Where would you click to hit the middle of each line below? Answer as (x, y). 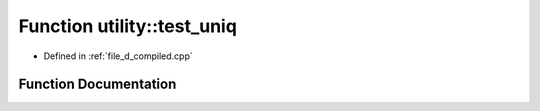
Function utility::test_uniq (127, 26)
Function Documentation (97, 84)
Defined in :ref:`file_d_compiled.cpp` (118, 56)
